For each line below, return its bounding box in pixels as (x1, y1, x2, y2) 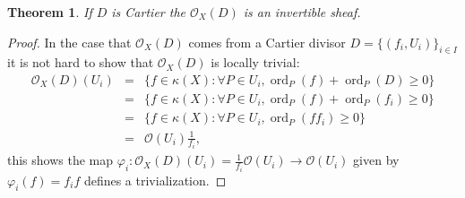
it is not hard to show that (7, 53, 154, 72)
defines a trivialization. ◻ (83, 170, 227, 189)
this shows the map (7, 151, 114, 169)
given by (353, 151, 400, 169)
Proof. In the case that (7, 32, 132, 51)
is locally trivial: (211, 53, 300, 72)
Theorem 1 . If (7, 3, 92, 21)
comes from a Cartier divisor (188, 32, 346, 51)
